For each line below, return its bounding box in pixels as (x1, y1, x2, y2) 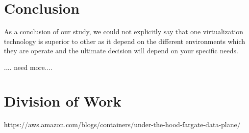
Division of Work (4, 90, 122, 111)
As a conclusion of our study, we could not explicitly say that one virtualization (4, 26, 244, 37)
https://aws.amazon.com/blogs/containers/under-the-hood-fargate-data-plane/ (4, 119, 241, 129)
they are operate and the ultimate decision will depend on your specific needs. (4, 45, 238, 56)
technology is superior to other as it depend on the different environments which (4, 36, 246, 46)
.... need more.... (4, 62, 52, 72)
